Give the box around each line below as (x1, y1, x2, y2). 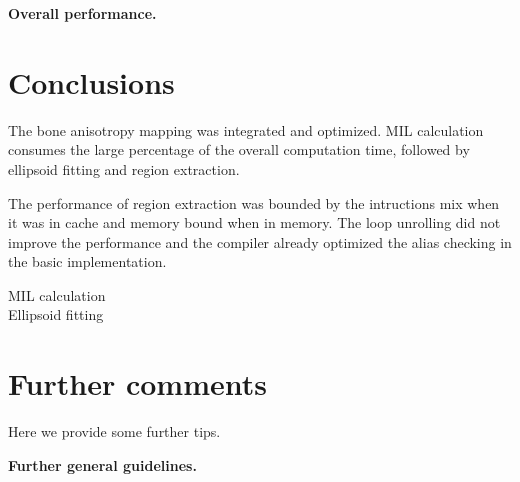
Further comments (8, 363, 267, 404)
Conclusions (8, 61, 175, 102)
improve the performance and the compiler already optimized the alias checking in (8, 231, 512, 252)
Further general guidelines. (8, 454, 197, 475)
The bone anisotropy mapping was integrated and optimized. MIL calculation (8, 119, 484, 140)
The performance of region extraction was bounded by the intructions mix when (8, 192, 500, 213)
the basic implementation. (8, 251, 167, 272)
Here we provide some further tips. (8, 421, 221, 442)
